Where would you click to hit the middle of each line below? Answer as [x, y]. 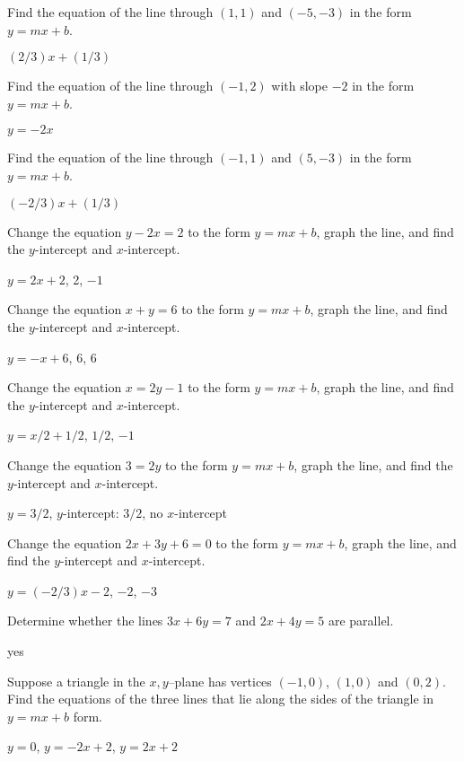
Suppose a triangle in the [76, 681]
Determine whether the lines [85, 621]
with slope [299, 86]
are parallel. [361, 621]
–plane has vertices [220, 681]
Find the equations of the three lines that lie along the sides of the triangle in [221, 699]
